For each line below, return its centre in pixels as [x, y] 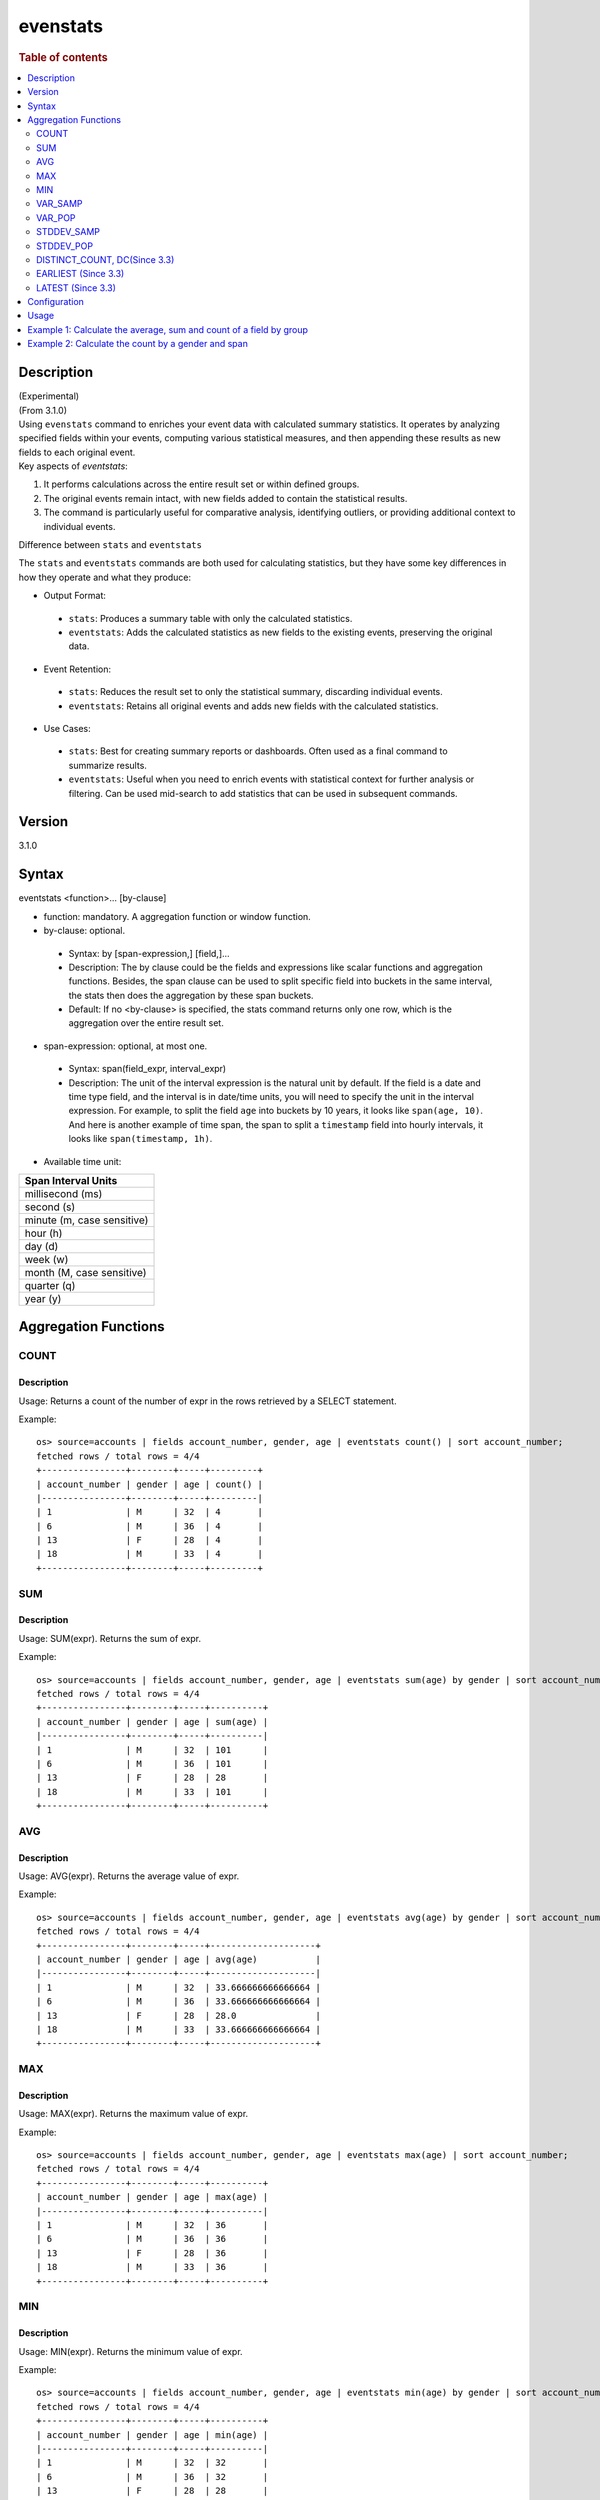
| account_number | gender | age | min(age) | [152, 2434]
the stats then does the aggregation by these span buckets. [191, 995]
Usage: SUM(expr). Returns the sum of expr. [110, 1638]
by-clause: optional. [84, 931]
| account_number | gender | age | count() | [150, 1484]
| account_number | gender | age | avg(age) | [179, 1959]
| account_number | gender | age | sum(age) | [152, 1721]
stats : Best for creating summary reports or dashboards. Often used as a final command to [258, 751]
